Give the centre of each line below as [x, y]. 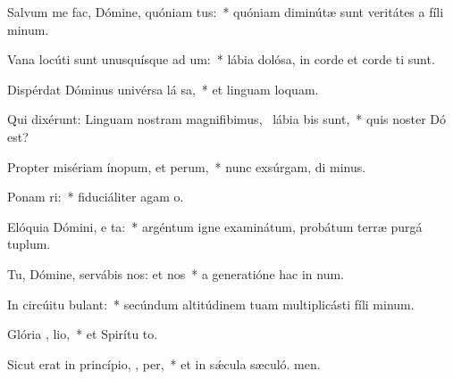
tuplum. [29, 244]
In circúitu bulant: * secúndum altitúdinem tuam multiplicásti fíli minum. [211, 304]
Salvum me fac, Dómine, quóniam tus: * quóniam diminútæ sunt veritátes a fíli [226, 12]
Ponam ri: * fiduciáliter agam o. [96, 197]
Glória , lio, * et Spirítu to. [83, 334]
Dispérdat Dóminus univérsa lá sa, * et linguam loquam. [163, 89]
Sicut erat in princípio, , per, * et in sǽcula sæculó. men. [164, 363]
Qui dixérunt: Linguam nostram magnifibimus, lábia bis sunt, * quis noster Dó [227, 119]
